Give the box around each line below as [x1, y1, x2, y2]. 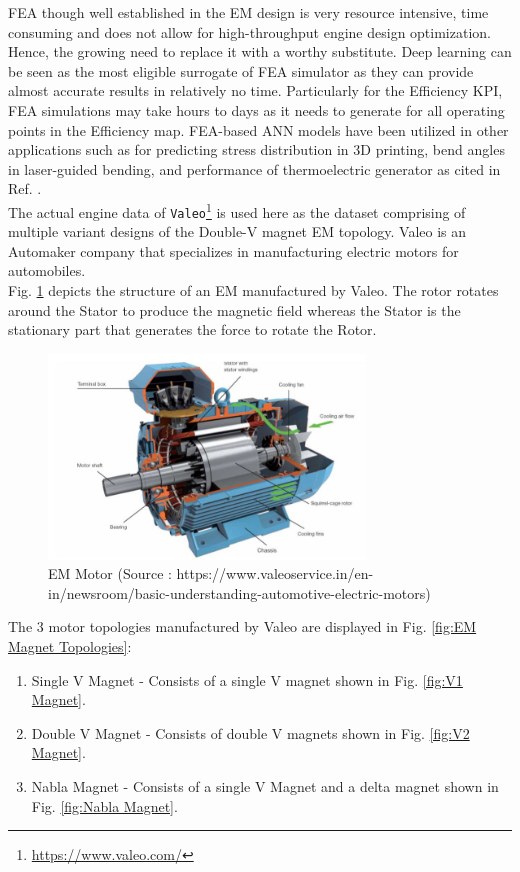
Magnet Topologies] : [8, 635, 132, 656]
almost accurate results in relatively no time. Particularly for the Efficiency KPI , [8, 80, 503, 101]
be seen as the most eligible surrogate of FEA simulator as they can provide [8, 60, 474, 81]
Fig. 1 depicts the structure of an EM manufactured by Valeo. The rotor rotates [8, 280, 499, 301]
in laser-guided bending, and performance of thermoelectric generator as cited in [8, 158, 501, 179]
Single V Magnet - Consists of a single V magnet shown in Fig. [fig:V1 [31, 669, 463, 690]
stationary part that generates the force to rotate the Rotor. [8, 319, 377, 340]
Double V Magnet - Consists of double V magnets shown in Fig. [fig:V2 [31, 722, 470, 743]
